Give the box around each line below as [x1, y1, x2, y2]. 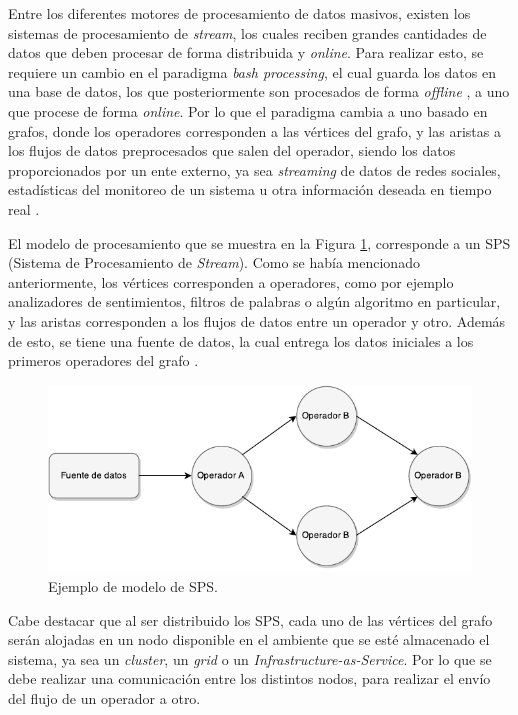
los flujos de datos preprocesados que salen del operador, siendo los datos [8, 140, 456, 161]
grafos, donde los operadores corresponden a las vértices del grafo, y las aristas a [8, 120, 501, 141]
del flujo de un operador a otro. [8, 687, 201, 708]
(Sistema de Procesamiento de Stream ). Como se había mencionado [8, 252, 420, 273]
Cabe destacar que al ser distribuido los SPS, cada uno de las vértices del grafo [8, 609, 493, 630]
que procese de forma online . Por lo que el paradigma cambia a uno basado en [8, 100, 488, 121]
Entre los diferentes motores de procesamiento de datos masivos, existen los [8, 3, 471, 23]
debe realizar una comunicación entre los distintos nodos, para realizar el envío [8, 668, 491, 689]
